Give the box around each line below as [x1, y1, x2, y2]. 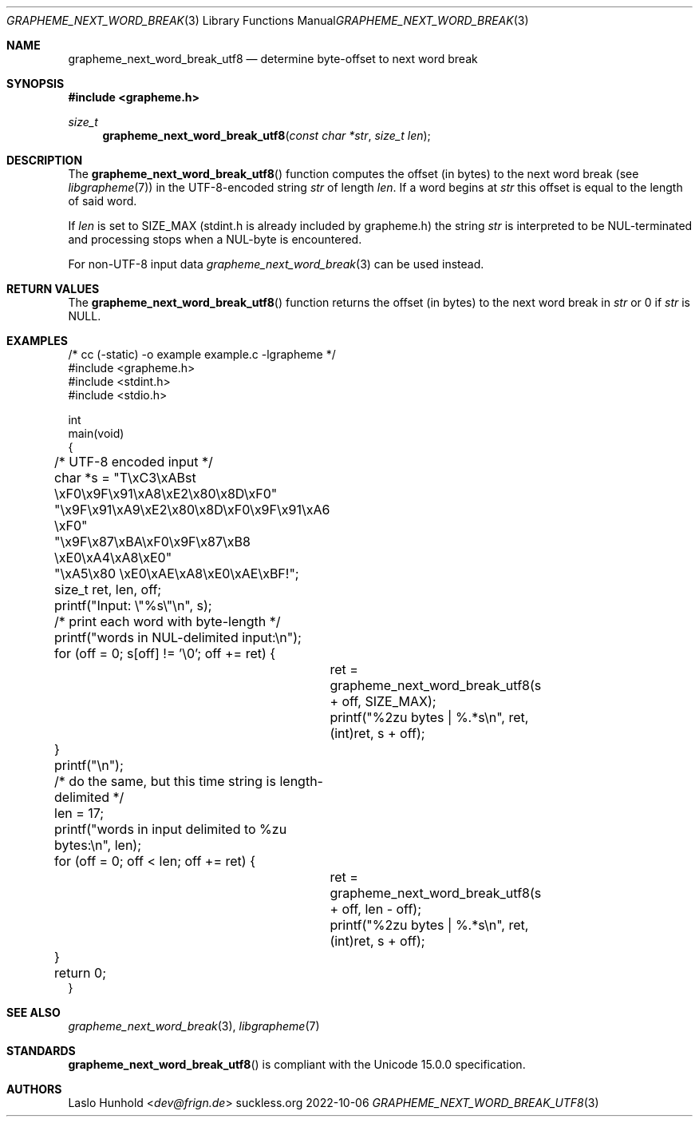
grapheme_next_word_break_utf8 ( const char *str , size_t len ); [102, 129, 431, 142]
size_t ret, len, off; [54, 581, 162, 597]
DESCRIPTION [6, 153, 83, 167]
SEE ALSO [6, 1006, 61, 1019]
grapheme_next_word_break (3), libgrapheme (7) [68, 1019, 320, 1033]
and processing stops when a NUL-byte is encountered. [68, 232, 362, 246]
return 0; [54, 965, 106, 981]
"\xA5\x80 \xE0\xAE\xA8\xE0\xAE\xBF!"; [54, 565, 299, 581]
